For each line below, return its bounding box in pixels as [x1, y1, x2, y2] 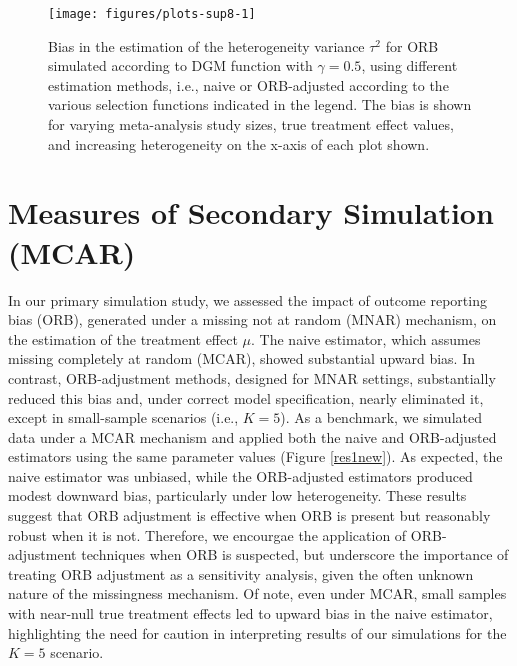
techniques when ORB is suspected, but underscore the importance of [81, 544, 509, 565]
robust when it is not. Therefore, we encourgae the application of [8, 524, 407, 545]
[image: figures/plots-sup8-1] [48, 7, 256, 21]
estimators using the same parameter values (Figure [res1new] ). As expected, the [8, 446, 503, 467]
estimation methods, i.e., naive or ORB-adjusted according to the [48, 74, 449, 95]
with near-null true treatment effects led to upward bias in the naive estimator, [8, 603, 493, 624]
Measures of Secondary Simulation [8, 192, 494, 233]
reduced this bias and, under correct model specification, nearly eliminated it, [8, 387, 484, 408]
